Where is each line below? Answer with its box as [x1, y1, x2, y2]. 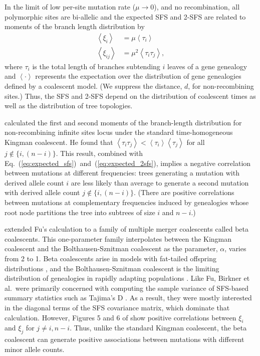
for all [186, 137, 205, 147]
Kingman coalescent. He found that [5, 137, 113, 147]
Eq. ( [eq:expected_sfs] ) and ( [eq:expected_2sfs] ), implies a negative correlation [5, 157, 251, 168]
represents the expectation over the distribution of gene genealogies [35, 71, 241, 81]
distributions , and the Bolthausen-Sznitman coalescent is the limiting [5, 263, 219, 273]
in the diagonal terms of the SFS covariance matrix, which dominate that [5, 302, 230, 312]
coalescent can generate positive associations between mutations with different [5, 334, 244, 344]
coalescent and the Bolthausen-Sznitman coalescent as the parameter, [5, 243, 218, 254]
